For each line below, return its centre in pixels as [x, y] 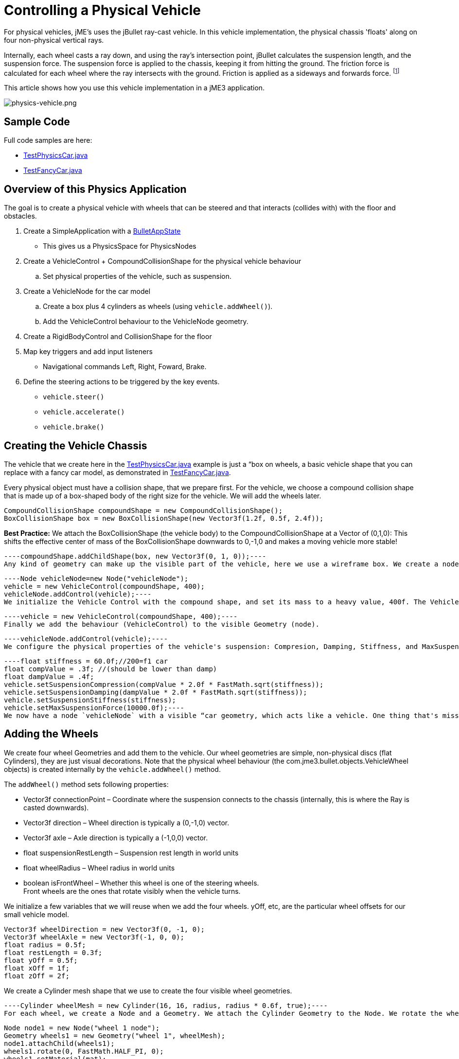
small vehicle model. [36, 914]
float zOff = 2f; [37, 976]
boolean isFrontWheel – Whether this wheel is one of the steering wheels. [141, 883]
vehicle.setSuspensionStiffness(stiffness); [90, 700]
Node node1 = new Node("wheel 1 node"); [82, 1028]
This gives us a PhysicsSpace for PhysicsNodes [120, 246]
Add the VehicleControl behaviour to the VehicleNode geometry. [146, 322]
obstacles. [20, 216]
